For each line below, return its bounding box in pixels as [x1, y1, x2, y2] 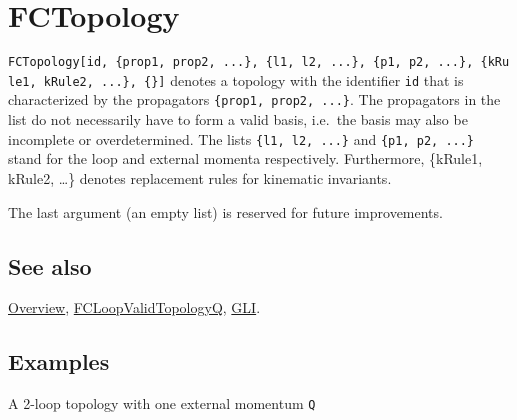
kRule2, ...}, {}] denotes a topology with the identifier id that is [43, 69, 464, 90]
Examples [8, 346, 110, 377]
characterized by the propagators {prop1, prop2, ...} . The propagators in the [8, 89, 501, 110]
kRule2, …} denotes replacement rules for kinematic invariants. [8, 167, 392, 188]
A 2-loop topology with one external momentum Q [8, 393, 316, 414]
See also [8, 250, 92, 281]
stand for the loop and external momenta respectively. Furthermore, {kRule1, [8, 148, 483, 169]
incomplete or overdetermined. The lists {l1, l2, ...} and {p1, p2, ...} [8, 128, 475, 149]
